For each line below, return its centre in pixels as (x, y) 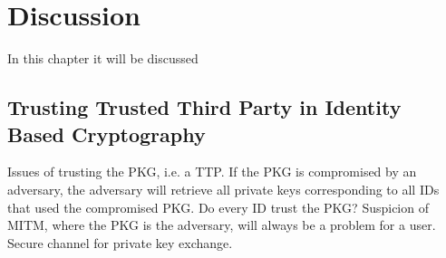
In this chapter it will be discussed (103, 58)
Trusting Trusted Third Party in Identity (204, 107)
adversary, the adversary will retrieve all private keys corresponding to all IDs (223, 189)
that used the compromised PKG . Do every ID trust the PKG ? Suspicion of (218, 207)
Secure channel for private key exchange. (120, 242)
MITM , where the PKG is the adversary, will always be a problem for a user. (222, 225)
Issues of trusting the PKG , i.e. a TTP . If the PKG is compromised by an (212, 172)
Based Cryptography (107, 134)
